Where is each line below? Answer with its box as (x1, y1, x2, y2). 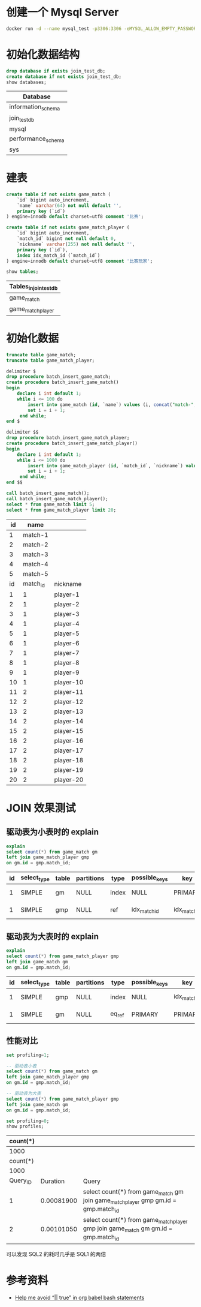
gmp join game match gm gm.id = (83, 1224, 173, 1234)
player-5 (54, 629, 80, 638)
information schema (9, 103, 60, 112)
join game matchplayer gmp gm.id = (83, 1196, 177, 1206)
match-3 (23, 550, 49, 558)
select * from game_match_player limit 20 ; (6, 507, 117, 513)
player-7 (54, 648, 80, 657)
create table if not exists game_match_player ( (6, 224, 130, 231)
